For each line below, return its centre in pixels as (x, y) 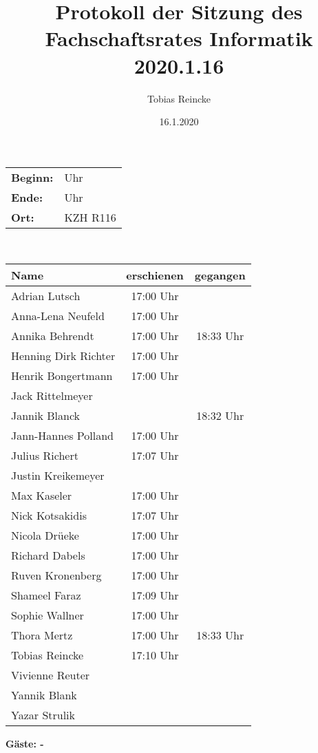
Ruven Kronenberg (56, 575)
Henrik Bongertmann (62, 376)
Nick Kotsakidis (49, 516)
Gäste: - (25, 744)
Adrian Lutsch (46, 296)
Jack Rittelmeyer (52, 396)
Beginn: (32, 177)
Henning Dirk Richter (63, 356)
